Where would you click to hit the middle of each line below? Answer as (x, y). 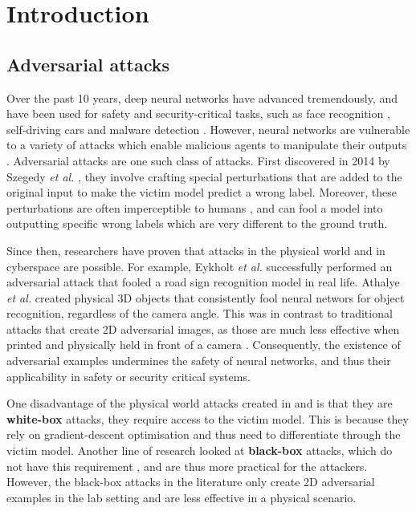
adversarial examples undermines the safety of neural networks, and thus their (199, 361)
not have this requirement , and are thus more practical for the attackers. (187, 466)
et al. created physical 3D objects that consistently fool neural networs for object (206, 297)
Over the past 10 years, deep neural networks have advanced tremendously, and (202, 97)
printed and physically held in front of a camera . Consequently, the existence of (204, 345)
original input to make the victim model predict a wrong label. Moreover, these (202, 192)
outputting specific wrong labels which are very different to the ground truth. (197, 223)
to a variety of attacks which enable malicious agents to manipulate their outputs (207, 145)
